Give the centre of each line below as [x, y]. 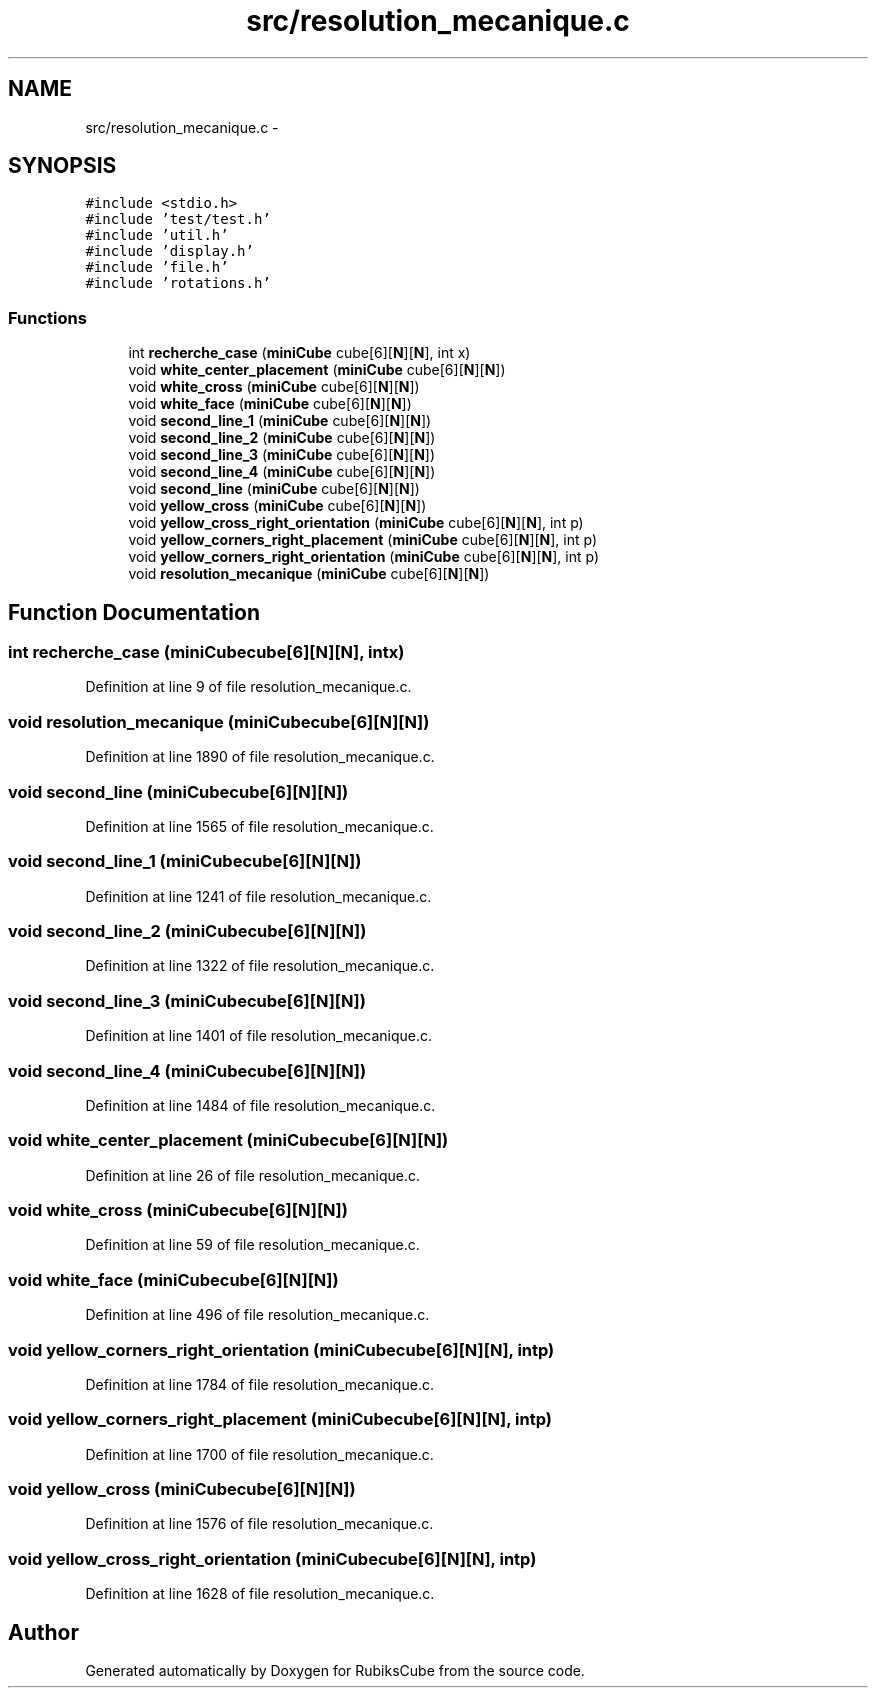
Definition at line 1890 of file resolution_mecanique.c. [260, 757]
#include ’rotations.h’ [178, 283]
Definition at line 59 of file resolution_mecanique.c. [252, 1245]
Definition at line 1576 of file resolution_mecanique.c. [259, 1524]
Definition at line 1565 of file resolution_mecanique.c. [259, 826]
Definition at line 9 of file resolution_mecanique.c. [248, 687]
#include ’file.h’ [157, 267]
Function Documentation [134, 612]
